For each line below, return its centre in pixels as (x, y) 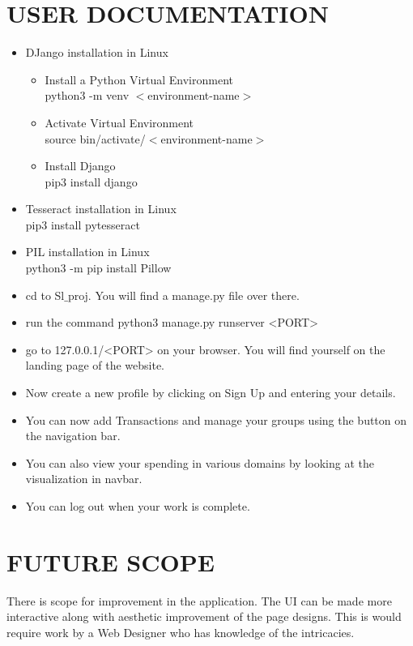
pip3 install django (91, 181)
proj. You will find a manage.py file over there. (183, 295)
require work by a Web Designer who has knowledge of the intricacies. (181, 632)
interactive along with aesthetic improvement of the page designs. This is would (204, 616)
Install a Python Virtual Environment (139, 79)
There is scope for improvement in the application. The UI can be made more (199, 600)
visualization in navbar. (84, 479)
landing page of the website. (95, 365)
